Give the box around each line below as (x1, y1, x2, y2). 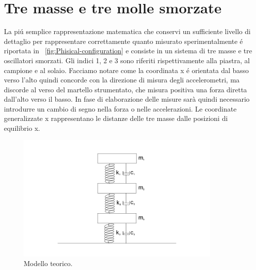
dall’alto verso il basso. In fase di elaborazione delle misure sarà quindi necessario (4, 94, 250, 104)
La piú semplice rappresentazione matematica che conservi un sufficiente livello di (4, 26, 251, 37)
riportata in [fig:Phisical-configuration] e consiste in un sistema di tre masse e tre (4, 45, 252, 56)
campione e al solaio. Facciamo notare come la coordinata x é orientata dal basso (4, 65, 249, 75)
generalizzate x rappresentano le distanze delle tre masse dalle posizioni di (4, 113, 228, 123)
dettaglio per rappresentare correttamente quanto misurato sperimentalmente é (4, 36, 243, 46)
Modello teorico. (24, 258, 73, 269)
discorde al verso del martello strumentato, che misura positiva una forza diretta (4, 84, 247, 94)
